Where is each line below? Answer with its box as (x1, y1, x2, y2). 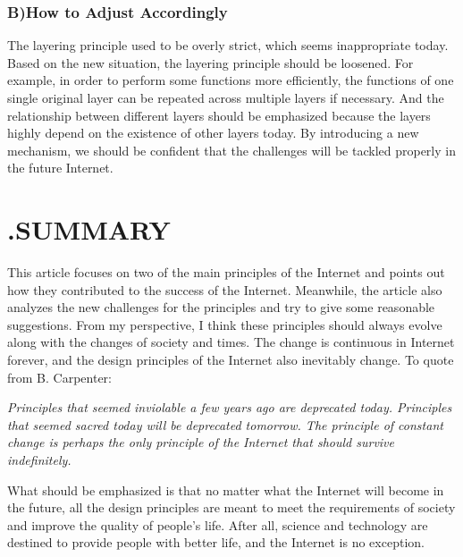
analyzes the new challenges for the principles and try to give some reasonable (7, 298, 435, 316)
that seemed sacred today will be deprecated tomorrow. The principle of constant (7, 415, 443, 434)
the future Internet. (7, 158, 114, 177)
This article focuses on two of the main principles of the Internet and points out (7, 263, 445, 282)
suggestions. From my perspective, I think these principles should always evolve (7, 315, 442, 333)
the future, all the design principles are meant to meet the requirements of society (7, 498, 456, 517)
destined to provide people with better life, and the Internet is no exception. (7, 533, 425, 552)
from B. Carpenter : (7, 367, 112, 386)
